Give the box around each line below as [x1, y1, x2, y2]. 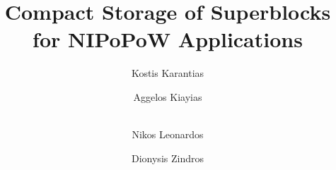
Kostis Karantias [131, 66, 204, 80]
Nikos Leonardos [132, 127, 204, 142]
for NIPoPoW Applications [33, 25, 303, 54]
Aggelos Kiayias [133, 89, 202, 104]
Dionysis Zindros [132, 150, 204, 165]
